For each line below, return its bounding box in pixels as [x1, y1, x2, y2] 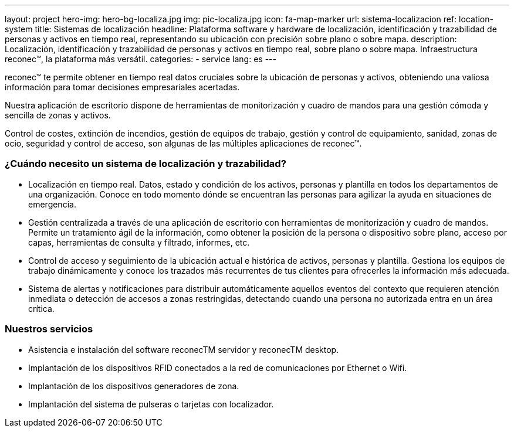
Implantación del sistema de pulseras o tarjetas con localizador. [28, 399, 274, 409]
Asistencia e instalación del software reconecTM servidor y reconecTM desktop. [28, 344, 339, 355]
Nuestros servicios [5, 323, 93, 335]
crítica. [28, 303, 55, 314]
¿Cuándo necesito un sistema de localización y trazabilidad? [5, 158, 286, 170]
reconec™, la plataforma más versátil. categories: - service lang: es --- [5, 54, 276, 64]
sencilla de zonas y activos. [5, 110, 111, 120]
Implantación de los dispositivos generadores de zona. [28, 380, 239, 391]
